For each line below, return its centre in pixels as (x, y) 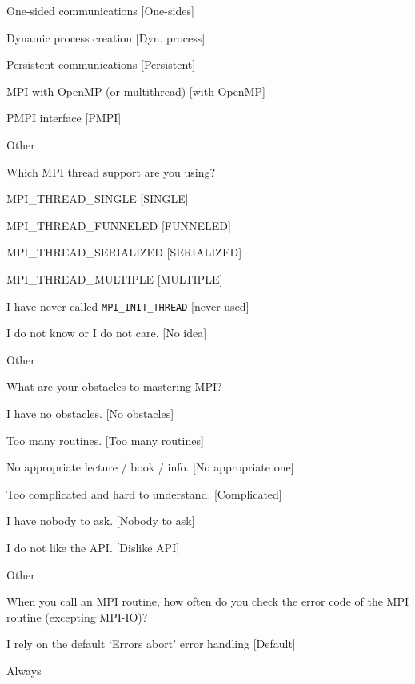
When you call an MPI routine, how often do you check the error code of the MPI (207, 601)
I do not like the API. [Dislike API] (93, 547)
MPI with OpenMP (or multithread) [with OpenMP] (136, 91)
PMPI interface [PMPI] (64, 118)
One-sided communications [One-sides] (100, 10)
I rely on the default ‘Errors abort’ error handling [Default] (151, 644)
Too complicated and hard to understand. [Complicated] (144, 493)
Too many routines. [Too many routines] (105, 440)
